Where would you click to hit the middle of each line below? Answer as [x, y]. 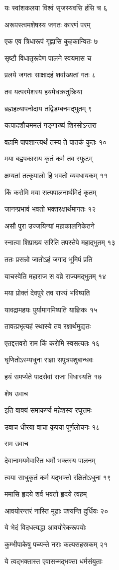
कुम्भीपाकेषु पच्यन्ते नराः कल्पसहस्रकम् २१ [56, 544]
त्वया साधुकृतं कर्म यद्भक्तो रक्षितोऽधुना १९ [58, 477]
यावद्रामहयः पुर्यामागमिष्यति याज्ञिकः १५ [51, 309]
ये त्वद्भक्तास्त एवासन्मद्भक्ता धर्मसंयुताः [54, 561]
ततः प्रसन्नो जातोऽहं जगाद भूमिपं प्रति [49, 259]
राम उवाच [17, 443]
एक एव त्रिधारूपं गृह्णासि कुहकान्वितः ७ [51, 41]
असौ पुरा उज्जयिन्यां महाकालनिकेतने [50, 225]
